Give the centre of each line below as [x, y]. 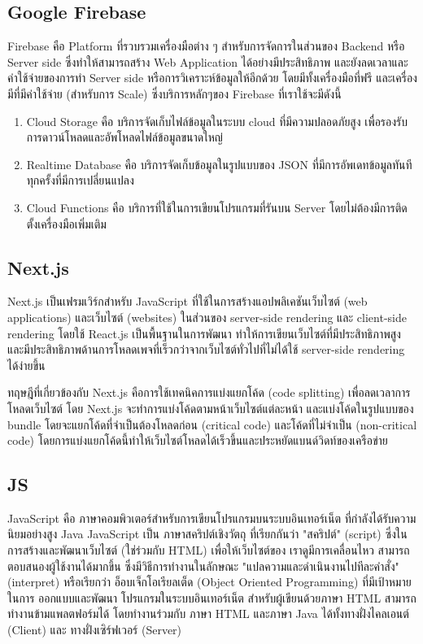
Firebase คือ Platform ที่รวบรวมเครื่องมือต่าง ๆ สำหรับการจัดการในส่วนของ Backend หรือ [206, 46]
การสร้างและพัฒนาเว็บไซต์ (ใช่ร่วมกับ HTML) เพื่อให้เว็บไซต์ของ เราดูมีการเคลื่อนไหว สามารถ [209, 550]
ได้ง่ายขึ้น [26, 365]
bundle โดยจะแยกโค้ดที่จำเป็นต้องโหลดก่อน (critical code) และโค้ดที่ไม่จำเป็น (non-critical [212, 424]
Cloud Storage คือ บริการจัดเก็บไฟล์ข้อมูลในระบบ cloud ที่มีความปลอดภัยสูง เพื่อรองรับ [217, 121]
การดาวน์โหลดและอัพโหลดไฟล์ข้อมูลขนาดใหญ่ [124, 137]
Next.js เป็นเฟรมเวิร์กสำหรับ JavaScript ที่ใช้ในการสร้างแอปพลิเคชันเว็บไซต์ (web [188, 301]
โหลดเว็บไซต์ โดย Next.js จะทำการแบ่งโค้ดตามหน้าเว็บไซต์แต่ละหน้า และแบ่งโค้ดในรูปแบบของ [211, 408]
